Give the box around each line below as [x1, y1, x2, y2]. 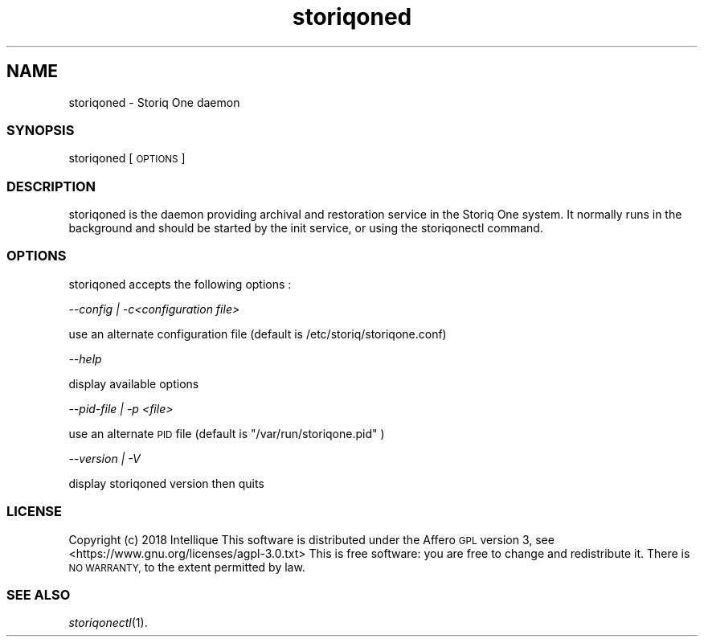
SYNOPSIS [6, 121, 75, 138]
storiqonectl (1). [68, 616, 148, 630]
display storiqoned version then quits [68, 476, 264, 490]
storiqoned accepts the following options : [68, 276, 292, 291]
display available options [68, 376, 199, 391]
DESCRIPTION [6, 178, 96, 195]
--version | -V [68, 451, 141, 465]
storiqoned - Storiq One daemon [68, 95, 240, 109]
